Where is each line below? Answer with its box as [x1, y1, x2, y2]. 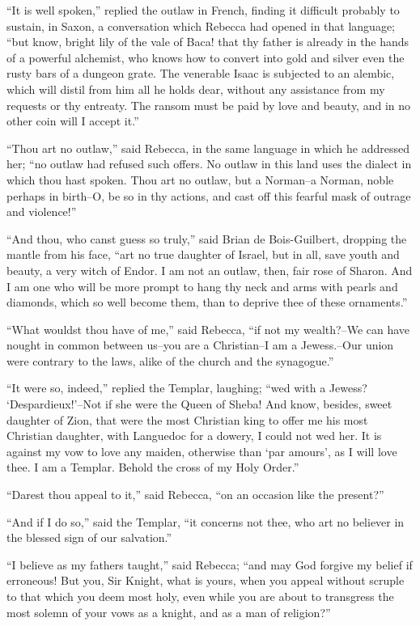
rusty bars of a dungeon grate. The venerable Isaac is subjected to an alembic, [6, 65, 395, 82]
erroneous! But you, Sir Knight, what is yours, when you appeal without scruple [6, 572, 405, 589]
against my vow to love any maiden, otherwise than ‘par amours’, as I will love [6, 442, 397, 459]
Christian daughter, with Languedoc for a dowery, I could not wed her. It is [6, 427, 382, 444]
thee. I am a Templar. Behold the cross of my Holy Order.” [6, 459, 299, 476]
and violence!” [6, 203, 77, 220]
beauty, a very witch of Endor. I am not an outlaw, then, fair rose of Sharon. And [6, 261, 413, 278]
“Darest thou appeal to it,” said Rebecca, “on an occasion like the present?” [6, 486, 384, 503]
